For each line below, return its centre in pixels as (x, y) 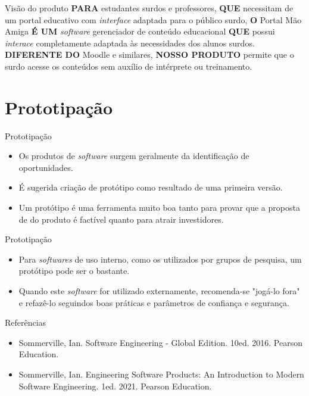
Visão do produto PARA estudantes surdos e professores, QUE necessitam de (149, 8)
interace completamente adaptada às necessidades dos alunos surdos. (130, 43)
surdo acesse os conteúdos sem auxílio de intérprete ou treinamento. (129, 66)
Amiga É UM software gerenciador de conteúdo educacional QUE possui (140, 31)
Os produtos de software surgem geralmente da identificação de (134, 156)
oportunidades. (46, 167)
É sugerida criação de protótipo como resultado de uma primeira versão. (151, 187)
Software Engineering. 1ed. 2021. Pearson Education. (115, 386)
